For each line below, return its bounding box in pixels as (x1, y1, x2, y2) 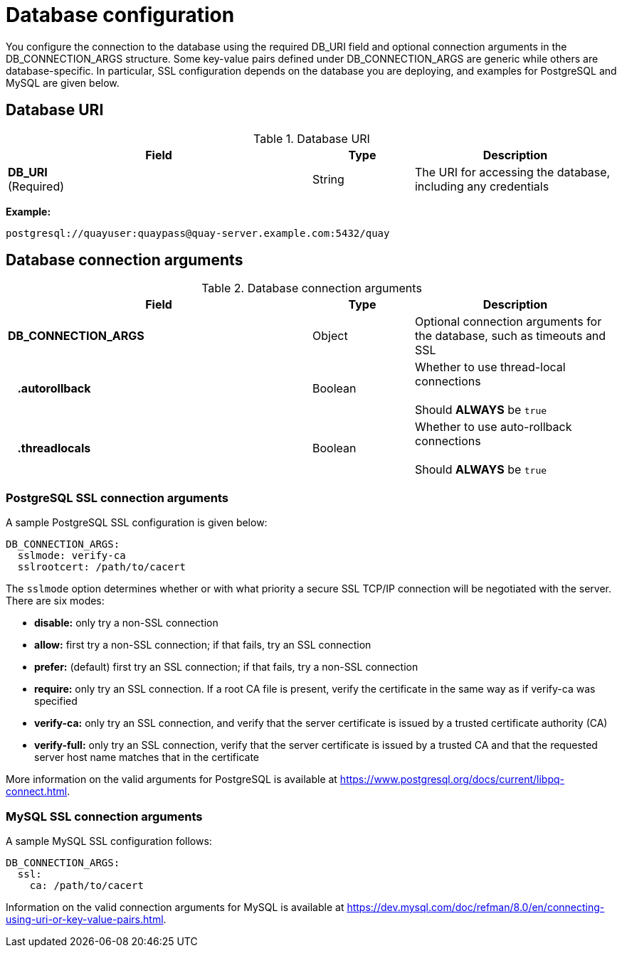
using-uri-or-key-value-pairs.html (6, 912, 164, 925)
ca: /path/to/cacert (29, 879, 144, 891)
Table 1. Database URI (253, 131, 370, 146)
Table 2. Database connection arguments (201, 281, 422, 296)
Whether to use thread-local (414, 360, 566, 375)
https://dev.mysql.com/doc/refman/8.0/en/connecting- (347, 900, 605, 913)
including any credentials (414, 179, 549, 193)
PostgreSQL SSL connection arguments (6, 490, 229, 505)
